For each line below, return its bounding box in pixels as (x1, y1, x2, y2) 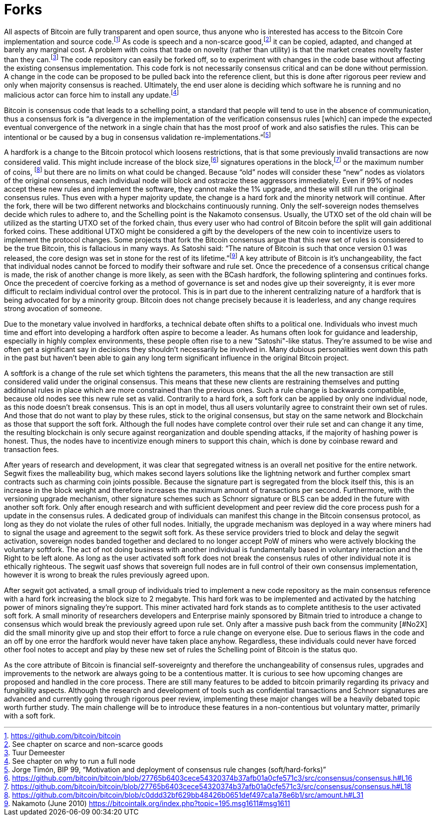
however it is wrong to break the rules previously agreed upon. (4, 571, 210, 580)
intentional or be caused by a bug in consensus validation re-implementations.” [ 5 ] (4, 131, 271, 141)
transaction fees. (4, 445, 59, 454)
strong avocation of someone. (4, 304, 102, 313)
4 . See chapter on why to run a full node (4, 757, 136, 766)
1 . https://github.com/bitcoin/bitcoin (4, 731, 121, 740)
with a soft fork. (4, 711, 55, 720)
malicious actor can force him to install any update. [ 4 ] (4, 89, 179, 99)
